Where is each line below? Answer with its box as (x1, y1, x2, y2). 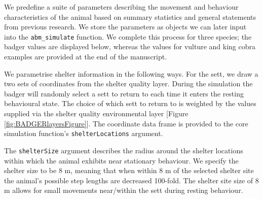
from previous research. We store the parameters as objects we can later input (4, 21, 247, 32)
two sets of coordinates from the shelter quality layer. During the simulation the (4, 78, 253, 89)
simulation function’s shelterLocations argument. (4, 128, 163, 139)
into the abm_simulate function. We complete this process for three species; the (4, 31, 252, 42)
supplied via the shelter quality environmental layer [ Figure (4, 108, 189, 118)
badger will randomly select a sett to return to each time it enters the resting (4, 88, 244, 98)
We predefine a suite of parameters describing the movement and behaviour (4, 2, 239, 12)
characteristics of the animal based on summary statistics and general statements (4, 11, 256, 22)
